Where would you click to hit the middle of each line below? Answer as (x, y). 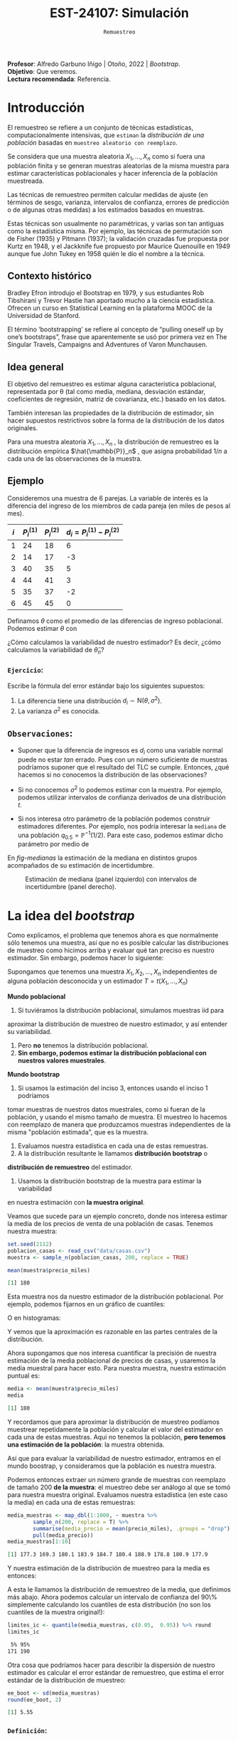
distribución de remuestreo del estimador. (70, 1167)
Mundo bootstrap (34, 1074)
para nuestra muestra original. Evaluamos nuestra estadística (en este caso (118, 1494)
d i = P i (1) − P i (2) (93, 532)
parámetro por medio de (53, 844)
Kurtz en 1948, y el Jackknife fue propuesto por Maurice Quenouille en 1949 (119, 246)
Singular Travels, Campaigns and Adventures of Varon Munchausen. (107, 345)
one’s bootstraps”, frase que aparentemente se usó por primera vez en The (117, 337)
